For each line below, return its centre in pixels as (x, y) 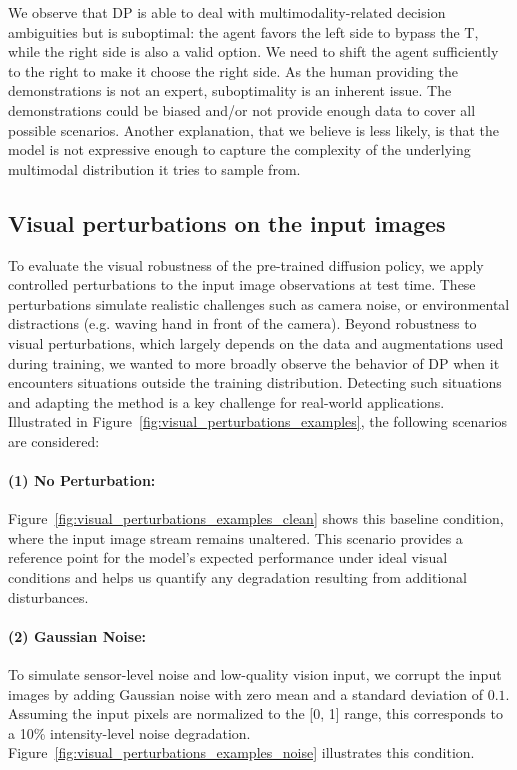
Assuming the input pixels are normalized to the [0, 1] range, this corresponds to (255, 713)
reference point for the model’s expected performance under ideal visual (228, 557)
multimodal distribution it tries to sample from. (154, 168)
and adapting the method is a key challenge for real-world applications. (226, 401)
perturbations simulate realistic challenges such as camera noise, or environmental (259, 303)
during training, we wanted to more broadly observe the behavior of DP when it (254, 362)
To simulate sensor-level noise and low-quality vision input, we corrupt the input (255, 674)
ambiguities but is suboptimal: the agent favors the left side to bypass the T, (243, 31)
